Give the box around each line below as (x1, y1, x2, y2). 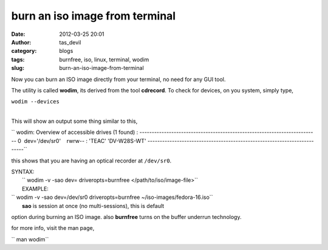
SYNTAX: (11, 168, 35, 176)
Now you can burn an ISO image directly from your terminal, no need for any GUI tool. (11, 75, 226, 83)
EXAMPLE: (22, 185, 49, 192)
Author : (11, 38, 32, 46)
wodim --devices (11, 98, 60, 105)
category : (11, 47, 37, 55)
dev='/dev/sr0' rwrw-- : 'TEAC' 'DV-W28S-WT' (24, 137, 146, 144)
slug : (11, 64, 24, 72)
